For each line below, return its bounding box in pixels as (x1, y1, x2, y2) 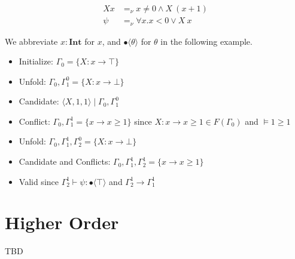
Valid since (19, 175, 59, 187)
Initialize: (19, 55, 53, 67)
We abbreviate (5, 35, 58, 47)
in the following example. (160, 35, 253, 47)
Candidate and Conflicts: (19, 155, 111, 168)
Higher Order (5, 210, 119, 235)
